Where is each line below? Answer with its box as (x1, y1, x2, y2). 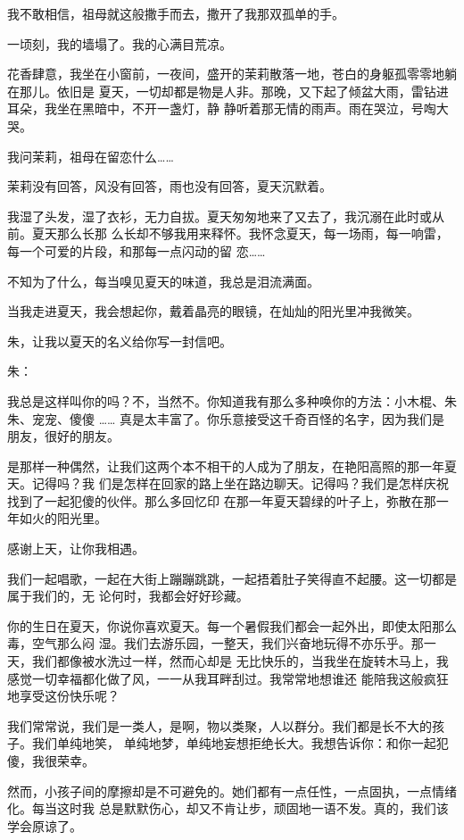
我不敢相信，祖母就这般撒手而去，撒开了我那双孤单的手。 (7, 4, 344, 22)
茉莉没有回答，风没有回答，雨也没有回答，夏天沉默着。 (7, 177, 332, 195)
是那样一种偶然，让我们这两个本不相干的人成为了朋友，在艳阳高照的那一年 (7, 456, 444, 475)
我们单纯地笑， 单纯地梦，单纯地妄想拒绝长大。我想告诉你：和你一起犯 (31, 734, 449, 753)
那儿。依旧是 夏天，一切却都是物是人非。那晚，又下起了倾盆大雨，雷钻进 (19, 81, 449, 100)
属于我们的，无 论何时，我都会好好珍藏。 (7, 586, 249, 605)
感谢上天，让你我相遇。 (7, 539, 145, 558)
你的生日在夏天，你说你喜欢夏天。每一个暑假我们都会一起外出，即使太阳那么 (7, 616, 457, 635)
